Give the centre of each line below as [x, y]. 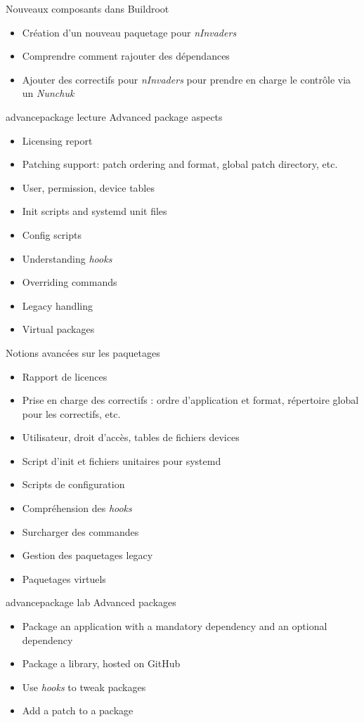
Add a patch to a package [78, 710]
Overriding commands [70, 282]
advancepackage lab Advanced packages [91, 602]
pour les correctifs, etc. [71, 413]
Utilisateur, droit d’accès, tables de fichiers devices [131, 437]
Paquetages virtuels [64, 578]
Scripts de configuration [73, 484]
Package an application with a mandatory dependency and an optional [175, 626]
